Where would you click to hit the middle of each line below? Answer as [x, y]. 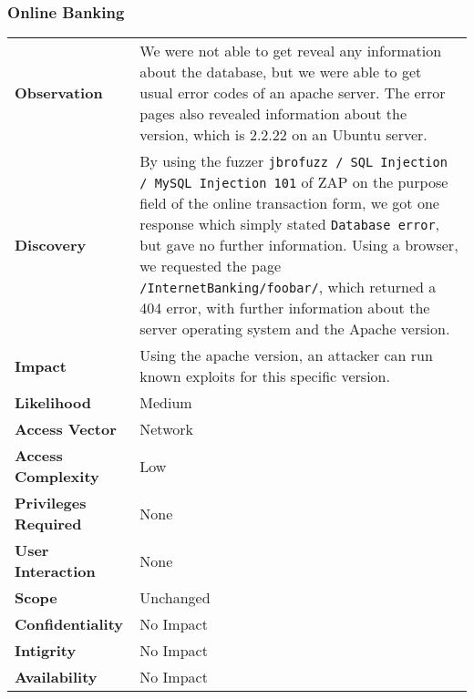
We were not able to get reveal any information [291, 51]
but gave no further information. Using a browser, [299, 245]
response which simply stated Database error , [290, 224]
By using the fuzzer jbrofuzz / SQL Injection [294, 161]
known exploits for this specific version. [265, 376]
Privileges [51, 503]
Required [48, 524]
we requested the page [211, 266]
